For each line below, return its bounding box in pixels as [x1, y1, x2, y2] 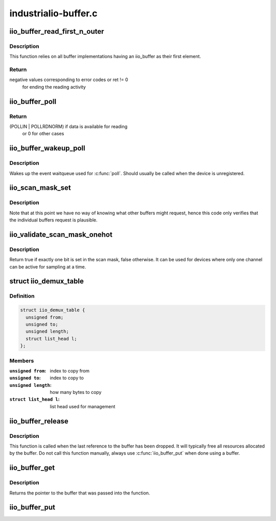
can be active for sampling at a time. [9, 263, 86, 270]
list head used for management [50, 403, 116, 409]
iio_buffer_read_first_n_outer [9, 27, 104, 36]
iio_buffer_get [9, 463, 55, 472]
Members [9, 357, 34, 364]
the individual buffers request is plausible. [9, 217, 98, 223]
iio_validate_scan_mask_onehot [9, 230, 112, 239]
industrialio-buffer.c [9, 8, 98, 19]
